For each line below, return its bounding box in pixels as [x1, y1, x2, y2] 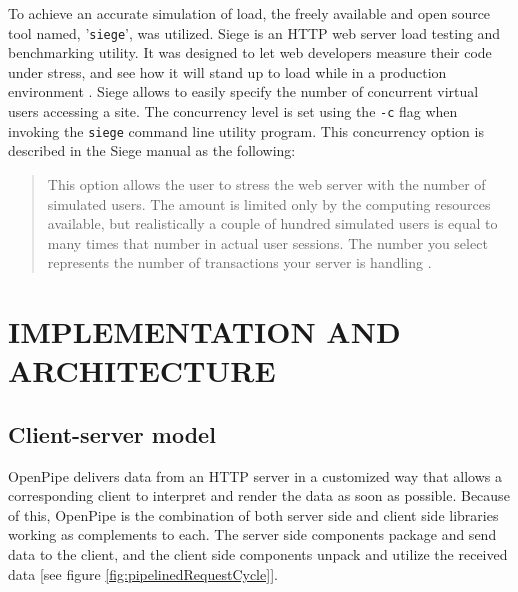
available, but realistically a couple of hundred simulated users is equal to [47, 213, 498, 234]
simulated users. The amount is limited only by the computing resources [47, 193, 491, 214]
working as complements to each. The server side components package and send [8, 524, 497, 545]
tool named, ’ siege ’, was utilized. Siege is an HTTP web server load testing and [8, 22, 501, 43]
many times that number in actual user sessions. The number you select [47, 232, 488, 253]
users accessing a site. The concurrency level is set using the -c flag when [8, 101, 458, 122]
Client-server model [8, 418, 216, 449]
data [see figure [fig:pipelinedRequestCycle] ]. [8, 563, 278, 584]
